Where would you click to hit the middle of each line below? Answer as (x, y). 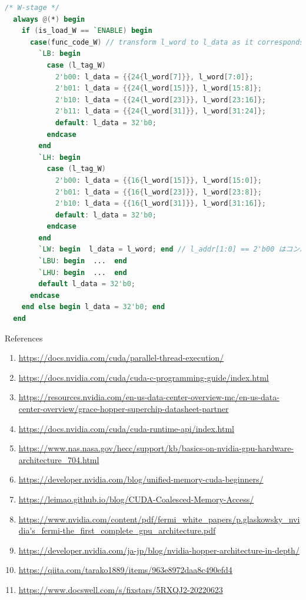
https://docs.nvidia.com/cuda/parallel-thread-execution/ (121, 358)
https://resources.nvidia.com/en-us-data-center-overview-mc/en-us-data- (149, 397)
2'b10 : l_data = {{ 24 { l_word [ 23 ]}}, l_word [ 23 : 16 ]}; (161, 100)
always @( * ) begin (49, 19)
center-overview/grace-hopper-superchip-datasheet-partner (124, 408)
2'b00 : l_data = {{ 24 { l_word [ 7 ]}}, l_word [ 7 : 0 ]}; (154, 77)
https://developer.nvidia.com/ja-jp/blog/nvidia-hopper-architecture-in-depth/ (159, 550)
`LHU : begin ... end (83, 272)
